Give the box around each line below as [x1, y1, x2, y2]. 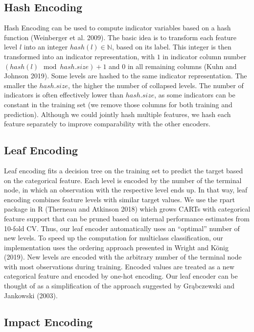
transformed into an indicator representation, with [4, 51, 155, 61]
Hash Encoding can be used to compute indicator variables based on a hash [4, 23, 231, 33]
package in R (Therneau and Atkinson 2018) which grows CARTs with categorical [4, 204, 251, 214]
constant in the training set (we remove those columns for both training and [4, 99, 232, 109]
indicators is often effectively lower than [4, 90, 124, 100]
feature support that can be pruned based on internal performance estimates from [4, 213, 250, 223]
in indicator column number [162, 51, 247, 61]
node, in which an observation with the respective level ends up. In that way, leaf [4, 185, 248, 195]
